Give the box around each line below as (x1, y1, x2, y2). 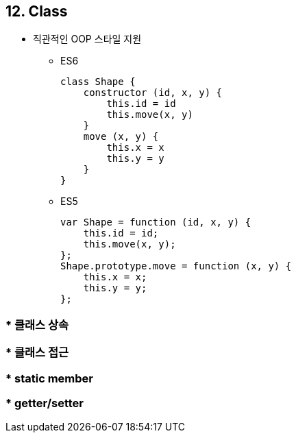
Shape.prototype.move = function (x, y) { (60, 260, 292, 272)
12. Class (5, 3, 68, 20)
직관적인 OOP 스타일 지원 (33, 33, 142, 45)
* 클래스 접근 (5, 345, 69, 360)
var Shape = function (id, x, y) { (60, 217, 251, 228)
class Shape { (60, 76, 136, 88)
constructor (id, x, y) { (83, 87, 223, 99)
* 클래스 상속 (5, 317, 69, 332)
